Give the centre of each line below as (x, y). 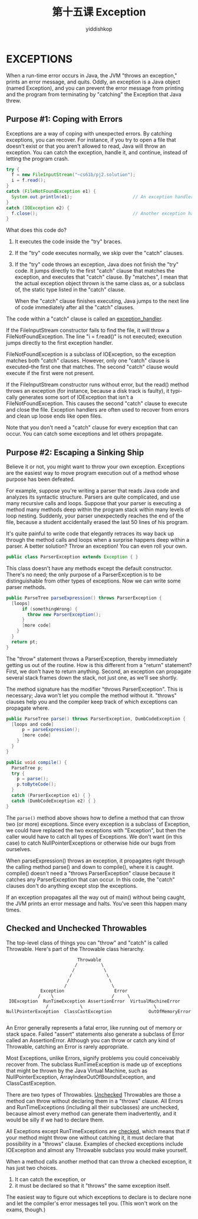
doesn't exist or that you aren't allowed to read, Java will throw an (86, 146)
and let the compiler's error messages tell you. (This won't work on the (92, 1203)
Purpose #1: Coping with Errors (65, 119)
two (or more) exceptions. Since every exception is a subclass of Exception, (98, 824)
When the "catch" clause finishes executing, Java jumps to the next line (102, 301)
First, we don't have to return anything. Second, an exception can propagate (99, 671)
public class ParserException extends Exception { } (72, 557)
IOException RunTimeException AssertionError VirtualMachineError (95, 1001)
